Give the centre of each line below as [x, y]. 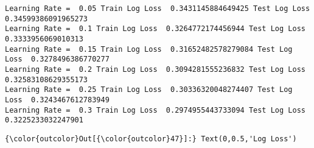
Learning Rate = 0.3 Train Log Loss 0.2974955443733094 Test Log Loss [155, 110]
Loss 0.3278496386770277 [57, 59]
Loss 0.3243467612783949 [57, 100]
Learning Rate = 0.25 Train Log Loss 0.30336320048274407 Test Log [149, 90]
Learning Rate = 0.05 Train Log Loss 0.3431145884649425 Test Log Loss [158, 9]
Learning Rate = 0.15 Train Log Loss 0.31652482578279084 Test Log [149, 49]
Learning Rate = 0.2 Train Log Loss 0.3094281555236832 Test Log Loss [155, 69]
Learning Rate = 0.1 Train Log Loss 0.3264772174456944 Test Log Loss [155, 29]
